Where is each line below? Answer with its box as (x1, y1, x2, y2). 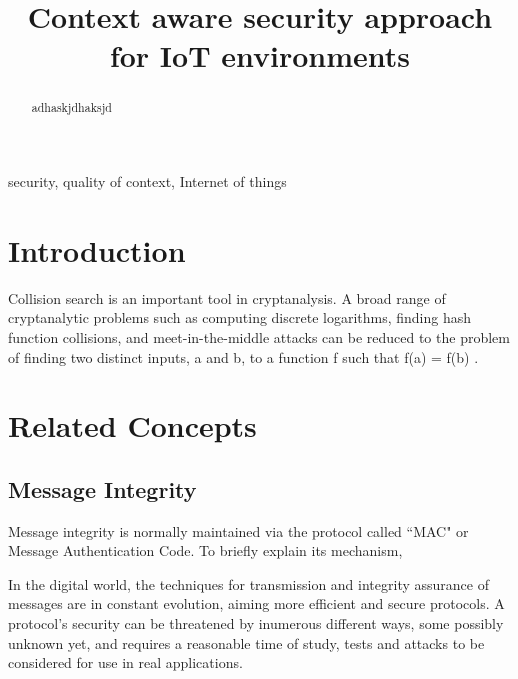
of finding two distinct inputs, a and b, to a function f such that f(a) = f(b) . (8, 346, 479, 367)
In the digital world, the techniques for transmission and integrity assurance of (8, 573, 489, 594)
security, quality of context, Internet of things (8, 171, 287, 192)
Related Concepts (8, 405, 257, 446)
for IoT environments (109, 35, 411, 76)
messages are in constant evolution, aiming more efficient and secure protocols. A (8, 593, 505, 614)
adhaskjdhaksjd (31, 99, 112, 116)
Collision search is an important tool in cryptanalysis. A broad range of (8, 287, 446, 308)
